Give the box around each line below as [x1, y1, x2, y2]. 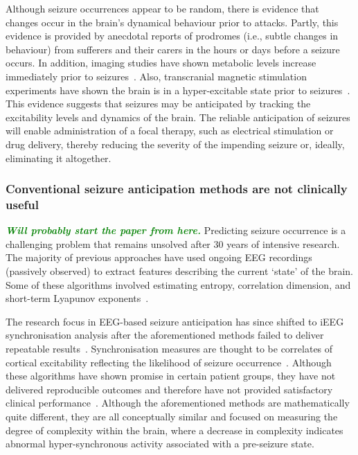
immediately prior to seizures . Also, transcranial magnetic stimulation [6, 69, 307, 83]
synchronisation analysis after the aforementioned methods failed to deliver [6, 328, 324, 342]
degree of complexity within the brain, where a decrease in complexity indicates [6, 422, 343, 437]
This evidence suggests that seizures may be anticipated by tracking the [6, 96, 311, 111]
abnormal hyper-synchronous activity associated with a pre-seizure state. [6, 436, 314, 451]
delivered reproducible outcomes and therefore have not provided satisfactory [6, 382, 333, 396]
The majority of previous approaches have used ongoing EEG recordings [6, 250, 312, 265]
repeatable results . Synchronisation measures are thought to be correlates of [6, 341, 333, 356]
